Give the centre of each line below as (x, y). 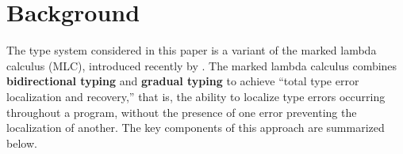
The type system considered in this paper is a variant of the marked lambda (192, 50)
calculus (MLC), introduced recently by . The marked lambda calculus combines (202, 65)
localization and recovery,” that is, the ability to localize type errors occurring (196, 96)
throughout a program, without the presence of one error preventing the (182, 112)
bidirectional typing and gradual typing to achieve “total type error (183, 81)
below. (22, 143)
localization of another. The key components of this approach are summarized (196, 128)
